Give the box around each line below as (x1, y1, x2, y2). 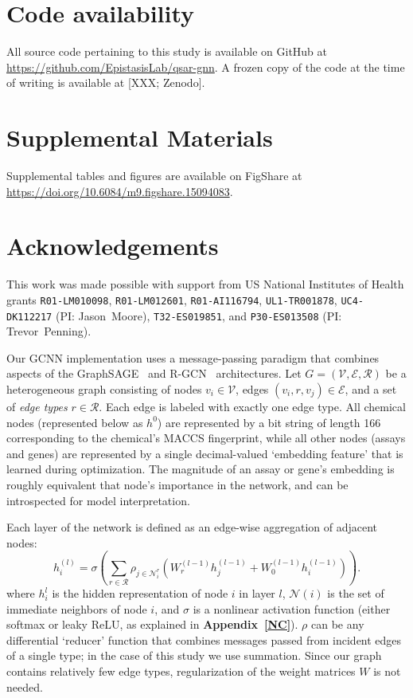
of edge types (6, 398, 68, 415)
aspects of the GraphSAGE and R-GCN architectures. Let (6, 365, 302, 382)
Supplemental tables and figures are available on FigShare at (6, 167, 302, 184)
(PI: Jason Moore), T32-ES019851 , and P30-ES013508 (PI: (55, 307, 342, 324)
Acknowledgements (6, 229, 219, 262)
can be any (311, 616, 364, 633)
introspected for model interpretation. (6, 492, 190, 508)
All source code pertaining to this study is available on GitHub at (6, 43, 328, 60)
